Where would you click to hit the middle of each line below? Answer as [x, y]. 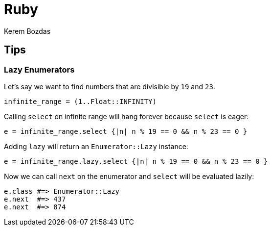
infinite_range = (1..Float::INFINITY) [80, 101]
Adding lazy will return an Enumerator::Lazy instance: [96, 146]
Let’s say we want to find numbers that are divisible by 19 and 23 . [110, 86]
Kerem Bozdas [27, 31]
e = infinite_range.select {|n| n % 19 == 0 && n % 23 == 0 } [126, 131]
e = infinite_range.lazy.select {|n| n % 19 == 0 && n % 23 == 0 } [136, 161]
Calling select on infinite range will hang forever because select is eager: [126, 116]
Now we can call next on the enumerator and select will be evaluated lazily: [129, 176]
